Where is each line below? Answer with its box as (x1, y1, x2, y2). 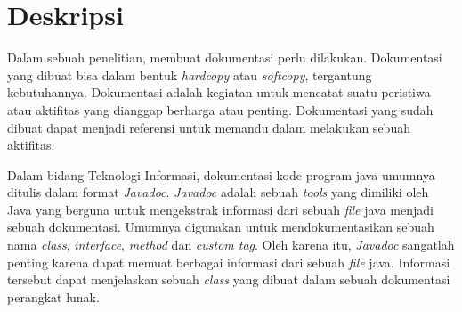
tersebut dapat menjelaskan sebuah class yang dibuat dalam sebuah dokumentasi (7, 270, 450, 289)
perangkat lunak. (7, 287, 100, 306)
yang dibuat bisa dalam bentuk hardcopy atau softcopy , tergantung (7, 65, 372, 84)
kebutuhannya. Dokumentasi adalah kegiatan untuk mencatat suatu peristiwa (7, 83, 431, 102)
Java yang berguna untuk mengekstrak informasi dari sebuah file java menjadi (7, 200, 434, 218)
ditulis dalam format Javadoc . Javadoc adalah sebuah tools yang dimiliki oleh (7, 183, 429, 201)
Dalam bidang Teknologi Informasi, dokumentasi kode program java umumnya (7, 165, 435, 184)
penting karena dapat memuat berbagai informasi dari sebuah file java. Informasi (7, 252, 450, 271)
